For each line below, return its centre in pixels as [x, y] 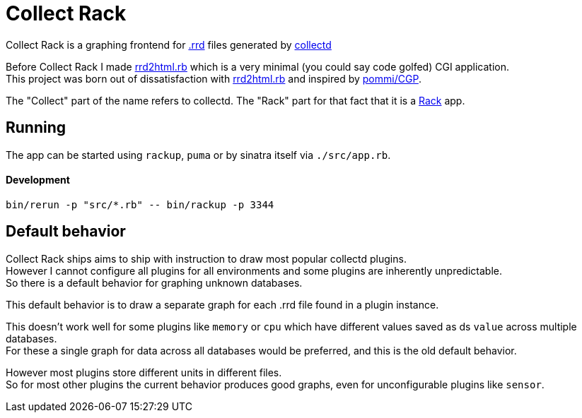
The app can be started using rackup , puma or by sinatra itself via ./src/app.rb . [198, 155]
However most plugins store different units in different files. [144, 372]
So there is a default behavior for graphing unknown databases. [154, 282]
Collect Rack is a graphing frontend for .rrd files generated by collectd [169, 44]
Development [38, 180]
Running [36, 128]
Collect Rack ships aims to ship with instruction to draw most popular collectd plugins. [206, 258]
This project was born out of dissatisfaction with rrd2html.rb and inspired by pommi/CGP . [214, 78]
